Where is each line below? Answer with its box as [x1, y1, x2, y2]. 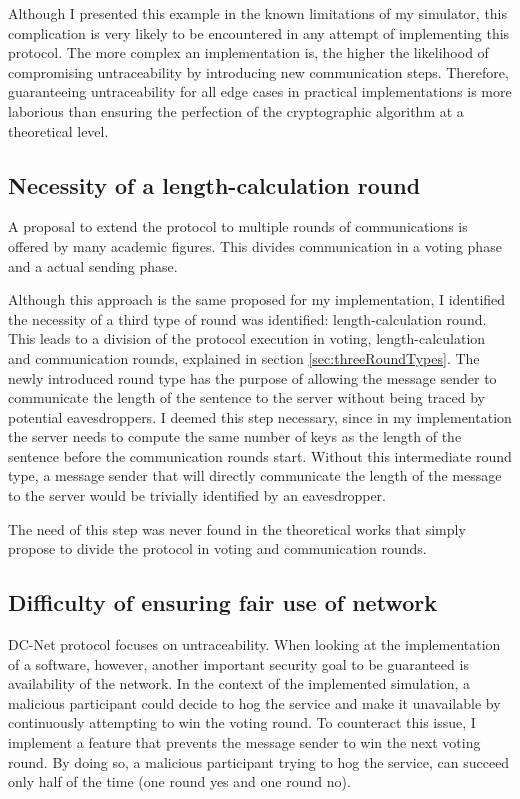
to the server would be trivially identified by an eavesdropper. [8, 485, 386, 506]
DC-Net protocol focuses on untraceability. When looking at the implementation [8, 634, 501, 655]
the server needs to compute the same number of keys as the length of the [8, 426, 462, 447]
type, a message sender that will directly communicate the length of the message [8, 465, 502, 486]
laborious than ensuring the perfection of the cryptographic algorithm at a [8, 100, 464, 121]
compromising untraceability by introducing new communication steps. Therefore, [8, 61, 509, 82]
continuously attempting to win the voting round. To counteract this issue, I [8, 712, 476, 733]
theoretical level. [8, 120, 109, 141]
